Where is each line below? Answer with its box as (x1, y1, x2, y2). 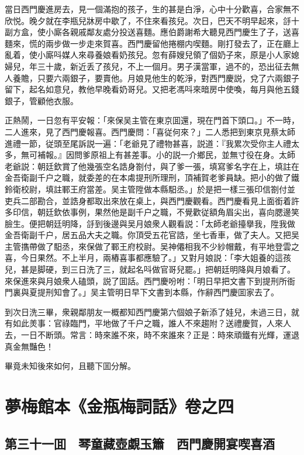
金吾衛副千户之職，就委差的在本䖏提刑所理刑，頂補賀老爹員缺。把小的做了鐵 (5, 171, 299, 184)
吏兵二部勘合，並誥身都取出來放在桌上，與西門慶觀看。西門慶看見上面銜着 (5, 194, 291, 206)
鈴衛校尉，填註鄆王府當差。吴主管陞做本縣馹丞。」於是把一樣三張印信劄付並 (5, 182, 295, 195)
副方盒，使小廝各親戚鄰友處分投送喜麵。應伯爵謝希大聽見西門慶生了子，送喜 (5, 26, 299, 38)
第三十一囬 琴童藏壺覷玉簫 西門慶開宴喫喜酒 (5, 434, 275, 452)
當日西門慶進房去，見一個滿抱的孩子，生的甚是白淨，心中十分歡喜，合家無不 (5, 3, 299, 15)
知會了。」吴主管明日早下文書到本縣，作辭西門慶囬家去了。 (53, 286, 279, 298)
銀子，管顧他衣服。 (5, 94, 78, 106)
